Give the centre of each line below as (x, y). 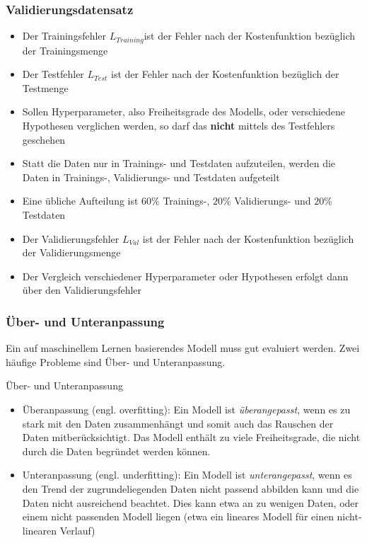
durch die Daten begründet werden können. (116, 451)
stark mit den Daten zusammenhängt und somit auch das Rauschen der (178, 423)
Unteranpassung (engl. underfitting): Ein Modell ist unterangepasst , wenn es (187, 475)
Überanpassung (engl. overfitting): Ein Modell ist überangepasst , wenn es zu (186, 409)
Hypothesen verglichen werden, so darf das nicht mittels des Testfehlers (179, 126)
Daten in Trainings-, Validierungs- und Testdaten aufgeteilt (151, 177)
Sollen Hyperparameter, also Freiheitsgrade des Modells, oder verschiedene (184, 112)
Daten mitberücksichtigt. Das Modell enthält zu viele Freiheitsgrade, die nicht (191, 437)
